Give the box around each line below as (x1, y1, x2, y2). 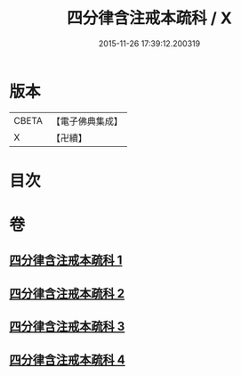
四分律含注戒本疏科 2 (9, 286, 125, 301)
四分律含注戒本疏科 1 (9, 253, 123, 268)
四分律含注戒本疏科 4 (9, 352, 126, 367)
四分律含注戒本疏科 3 (9, 319, 125, 334)
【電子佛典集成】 (51, 115, 123, 127)
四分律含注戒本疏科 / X (66, 8, 233, 29)
